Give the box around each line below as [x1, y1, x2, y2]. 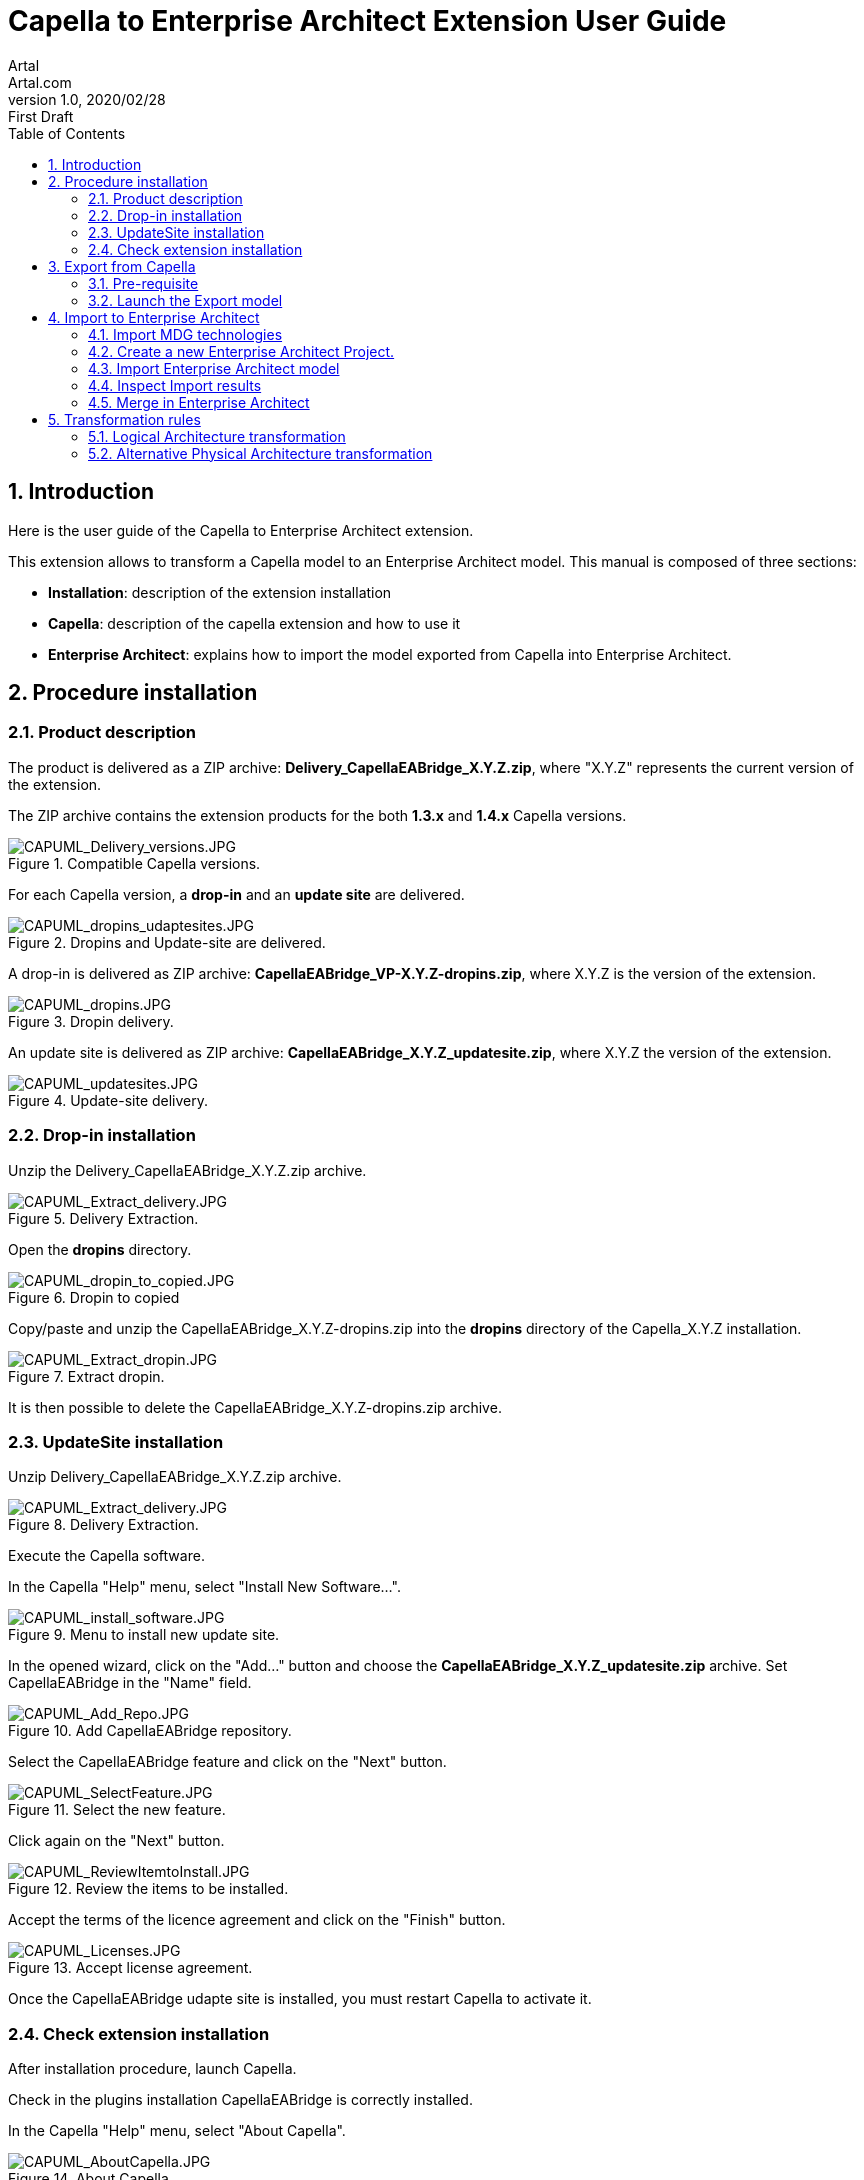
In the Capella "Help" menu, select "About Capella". [8, 2122, 346, 2140]
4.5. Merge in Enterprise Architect [88, 393, 310, 411]
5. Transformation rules [48, 410, 201, 428]
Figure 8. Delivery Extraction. [8, 1516, 199, 1534]
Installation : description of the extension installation [48, 583, 392, 601]
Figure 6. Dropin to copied [8, 1288, 180, 1306]
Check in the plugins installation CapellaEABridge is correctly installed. [8, 2091, 473, 2109]
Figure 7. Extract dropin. [8, 1367, 165, 1385]
